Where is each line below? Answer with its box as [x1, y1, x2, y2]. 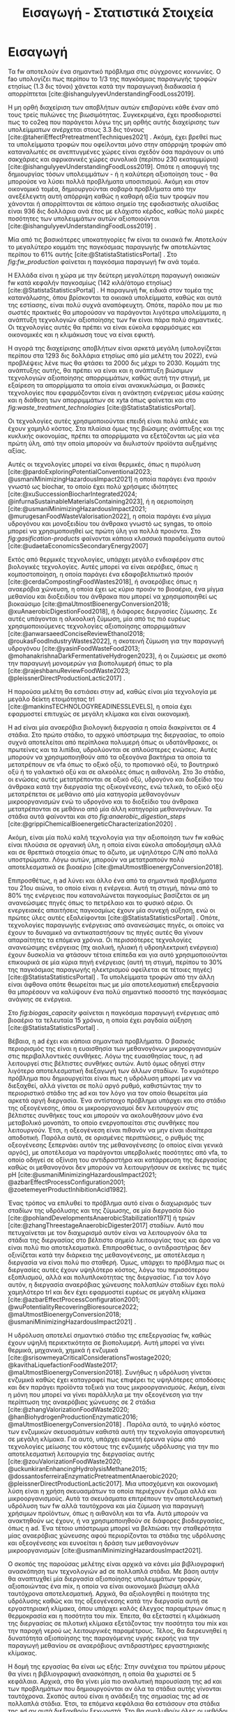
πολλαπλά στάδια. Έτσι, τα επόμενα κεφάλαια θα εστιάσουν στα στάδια [8, 1699, 220, 1708]
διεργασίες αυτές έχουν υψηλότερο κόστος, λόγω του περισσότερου [8, 1265, 209, 1274]
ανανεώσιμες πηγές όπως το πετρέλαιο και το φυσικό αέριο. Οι [8, 899, 193, 907]
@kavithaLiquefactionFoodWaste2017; [8, 1360, 118, 1369]
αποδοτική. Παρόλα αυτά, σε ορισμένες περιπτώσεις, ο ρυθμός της [8, 1133, 204, 1142]
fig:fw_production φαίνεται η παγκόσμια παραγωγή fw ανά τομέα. [8, 257, 201, 266]
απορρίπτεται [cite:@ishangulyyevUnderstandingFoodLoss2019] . [8, 89, 196, 98]
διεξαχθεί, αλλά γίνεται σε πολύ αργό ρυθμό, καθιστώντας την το [8, 1081, 202, 1090]
